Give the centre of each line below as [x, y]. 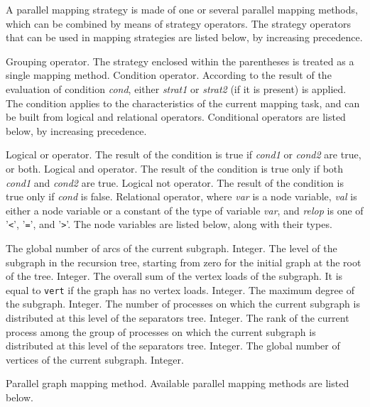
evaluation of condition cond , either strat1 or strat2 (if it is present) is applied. [176, 88]
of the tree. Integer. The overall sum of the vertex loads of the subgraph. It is [174, 276]
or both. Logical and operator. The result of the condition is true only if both [175, 168]
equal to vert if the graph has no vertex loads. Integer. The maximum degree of [180, 289]
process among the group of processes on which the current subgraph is [161, 331]
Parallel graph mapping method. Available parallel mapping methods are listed [178, 383]
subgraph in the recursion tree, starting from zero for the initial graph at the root [184, 262]
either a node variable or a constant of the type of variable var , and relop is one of [185, 210]
